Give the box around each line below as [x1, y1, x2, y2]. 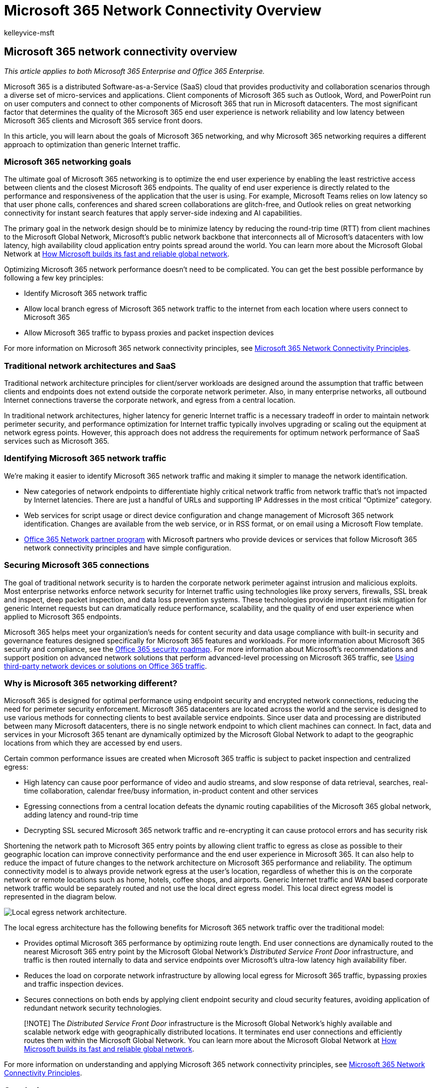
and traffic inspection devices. [24, 980, 124, 989]
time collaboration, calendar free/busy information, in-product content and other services [24, 787, 318, 796]
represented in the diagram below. [4, 892, 116, 901]
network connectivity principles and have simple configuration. [24, 543, 231, 552]
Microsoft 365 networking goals [4, 156, 131, 167]
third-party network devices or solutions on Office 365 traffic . [4, 661, 207, 670]
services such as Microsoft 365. [4, 437, 109, 446]
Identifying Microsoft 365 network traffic [4, 453, 166, 464]
